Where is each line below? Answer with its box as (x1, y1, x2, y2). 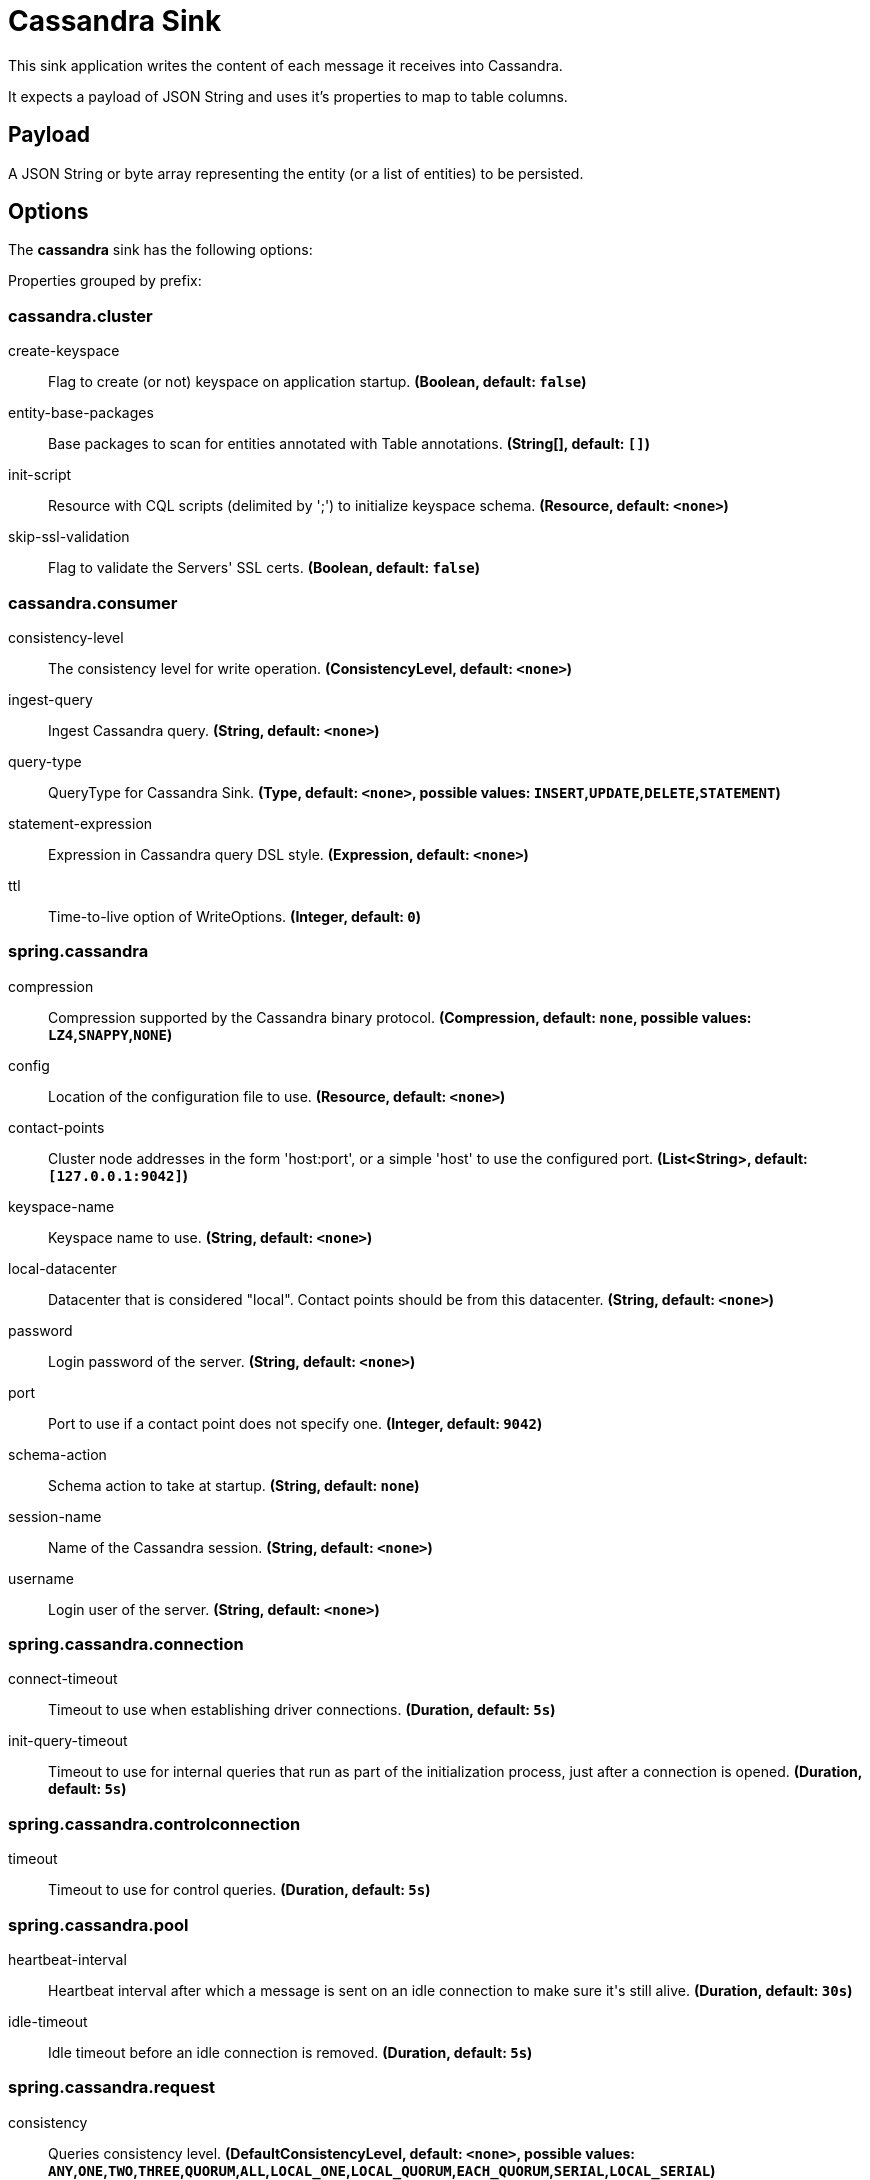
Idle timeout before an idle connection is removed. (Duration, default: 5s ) (48, 2043, 533, 2061)
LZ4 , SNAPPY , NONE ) (48, 1025, 173, 1043)
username (8, 1569, 74, 1587)
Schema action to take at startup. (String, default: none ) (48, 1476, 420, 1494)
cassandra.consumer (8, 592, 178, 613)
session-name (8, 1507, 102, 1525)
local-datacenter (8, 1259, 117, 1277)
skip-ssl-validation (8, 528, 130, 546)
